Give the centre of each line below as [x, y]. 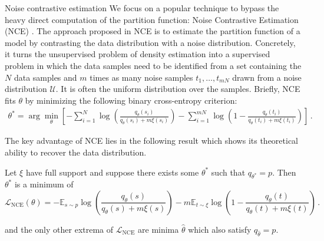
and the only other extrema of [59, 229]
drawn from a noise [267, 77]
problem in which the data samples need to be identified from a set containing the [153, 65]
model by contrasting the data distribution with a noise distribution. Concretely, [150, 42]
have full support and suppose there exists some [112, 172]
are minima [158, 229]
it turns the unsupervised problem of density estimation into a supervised [138, 54]
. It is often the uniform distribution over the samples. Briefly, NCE [178, 89]
